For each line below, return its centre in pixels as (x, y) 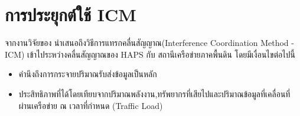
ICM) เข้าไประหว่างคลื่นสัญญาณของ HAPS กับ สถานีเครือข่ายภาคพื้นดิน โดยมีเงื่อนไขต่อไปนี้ (150, 54)
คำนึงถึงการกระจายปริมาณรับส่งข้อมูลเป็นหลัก (88, 74)
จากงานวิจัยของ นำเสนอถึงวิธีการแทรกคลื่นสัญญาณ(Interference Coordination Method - (149, 43)
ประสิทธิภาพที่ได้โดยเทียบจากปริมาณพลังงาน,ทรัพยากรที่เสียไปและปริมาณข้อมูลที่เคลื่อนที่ (154, 93)
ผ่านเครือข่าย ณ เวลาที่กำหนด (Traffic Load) (91, 105)
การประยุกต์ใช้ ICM (71, 14)
